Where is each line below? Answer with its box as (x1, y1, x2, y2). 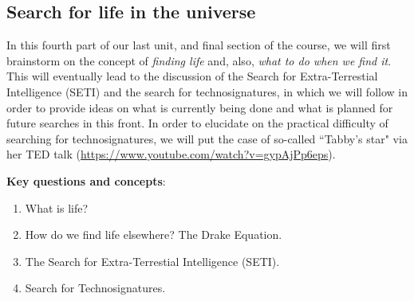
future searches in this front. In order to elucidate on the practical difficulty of (6, 115, 388, 131)
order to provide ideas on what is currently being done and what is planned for (6, 99, 393, 115)
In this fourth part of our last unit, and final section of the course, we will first (6, 37, 391, 53)
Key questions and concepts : (6, 172, 166, 189)
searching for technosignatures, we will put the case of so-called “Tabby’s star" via (6, 130, 408, 147)
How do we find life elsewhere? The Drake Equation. (25, 226, 282, 243)
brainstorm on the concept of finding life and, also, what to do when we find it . (6, 52, 392, 68)
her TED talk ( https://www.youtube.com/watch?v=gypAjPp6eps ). (6, 146, 336, 162)
